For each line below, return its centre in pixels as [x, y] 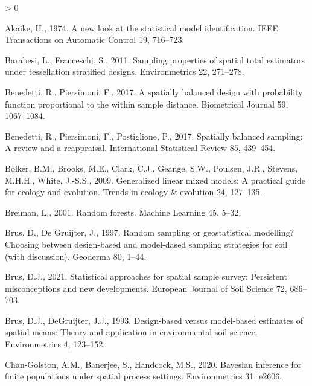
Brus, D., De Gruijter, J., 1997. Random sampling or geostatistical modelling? [150, 232]
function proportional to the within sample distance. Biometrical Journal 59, [147, 104]
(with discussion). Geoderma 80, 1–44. [76, 256]
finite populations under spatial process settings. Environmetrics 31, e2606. [144, 376]
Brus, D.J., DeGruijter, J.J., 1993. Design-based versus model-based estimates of [154, 320]
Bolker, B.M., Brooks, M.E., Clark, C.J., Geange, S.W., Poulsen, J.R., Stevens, [151, 168]
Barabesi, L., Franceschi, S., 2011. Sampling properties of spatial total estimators [155, 60]
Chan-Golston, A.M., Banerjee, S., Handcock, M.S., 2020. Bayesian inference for [153, 364]
